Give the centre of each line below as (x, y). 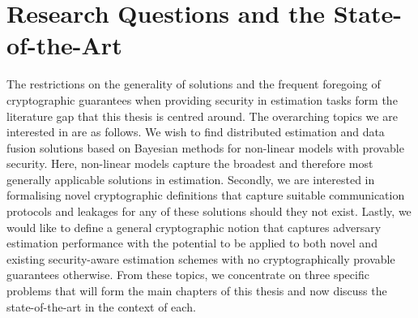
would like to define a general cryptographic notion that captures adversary (194, 227)
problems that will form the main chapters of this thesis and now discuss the (197, 291)
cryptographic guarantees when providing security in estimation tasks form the (202, 99)
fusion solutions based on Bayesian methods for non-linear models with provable (205, 147)
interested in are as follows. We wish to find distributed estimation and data (196, 132)
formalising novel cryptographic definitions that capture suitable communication (206, 195)
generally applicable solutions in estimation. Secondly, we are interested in (191, 179)
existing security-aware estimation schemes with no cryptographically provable (201, 258)
